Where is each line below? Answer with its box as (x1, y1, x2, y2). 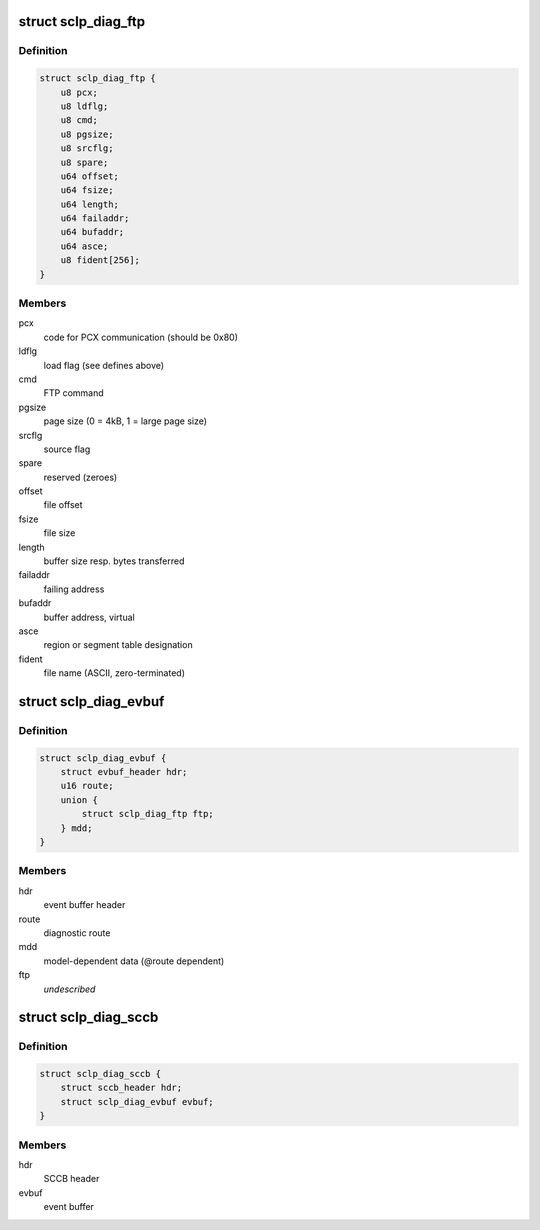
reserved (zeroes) (43, 471, 118, 483)
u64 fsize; (60, 185, 114, 196)
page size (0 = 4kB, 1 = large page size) (43, 415, 208, 427)
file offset (43, 499, 84, 511)
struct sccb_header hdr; (60, 1082, 183, 1094)
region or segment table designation (43, 639, 194, 651)
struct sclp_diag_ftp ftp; (81, 808, 214, 820)
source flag (43, 443, 91, 455)
